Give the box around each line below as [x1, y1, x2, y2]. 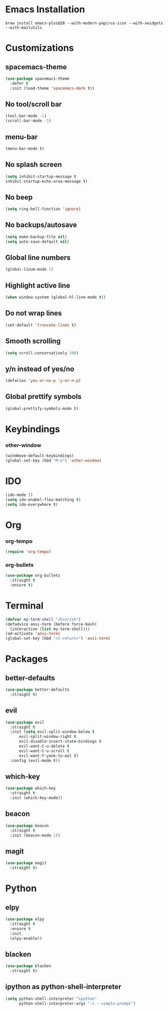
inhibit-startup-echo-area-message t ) [5, 179, 88, 184]
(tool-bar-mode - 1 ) [5, 113, 47, 119]
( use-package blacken [5, 964, 52, 969]
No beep [5, 193, 33, 201]
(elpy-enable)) [10, 936, 42, 941]
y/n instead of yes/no [5, 365, 75, 373]
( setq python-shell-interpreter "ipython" [5, 996, 97, 1001]
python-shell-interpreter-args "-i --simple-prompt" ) [18, 1001, 136, 1006]
